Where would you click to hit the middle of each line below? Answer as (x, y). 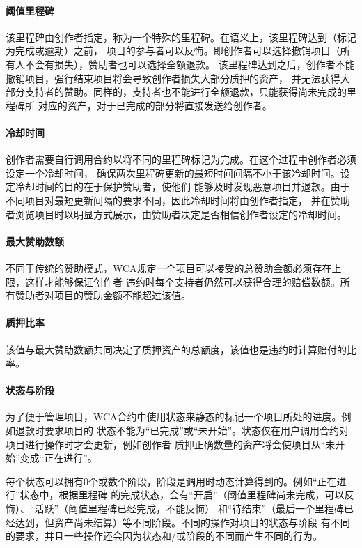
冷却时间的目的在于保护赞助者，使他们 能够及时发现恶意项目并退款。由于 (182, 187)
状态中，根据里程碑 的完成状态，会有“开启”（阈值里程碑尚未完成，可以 (182, 495)
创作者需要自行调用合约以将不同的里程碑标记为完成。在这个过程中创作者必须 (181, 159)
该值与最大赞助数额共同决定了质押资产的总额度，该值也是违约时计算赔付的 (176, 349)
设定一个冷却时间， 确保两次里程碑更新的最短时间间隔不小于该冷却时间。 (173, 173)
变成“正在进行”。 (58, 458)
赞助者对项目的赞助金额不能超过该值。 (103, 295)
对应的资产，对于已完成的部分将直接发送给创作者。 (155, 105)
